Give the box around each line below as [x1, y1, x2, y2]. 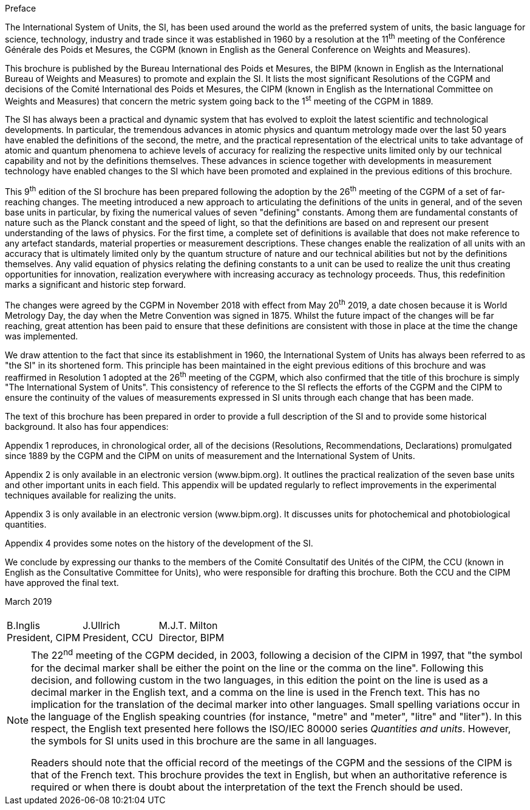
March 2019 [5, 596, 52, 607]
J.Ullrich [83, 619, 120, 632]
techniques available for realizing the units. [5, 490, 176, 501]
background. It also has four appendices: [5, 421, 169, 432]
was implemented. [5, 330, 78, 341]
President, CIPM [7, 631, 81, 644]
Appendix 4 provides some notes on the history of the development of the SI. [5, 538, 313, 549]
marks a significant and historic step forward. [5, 279, 186, 290]
